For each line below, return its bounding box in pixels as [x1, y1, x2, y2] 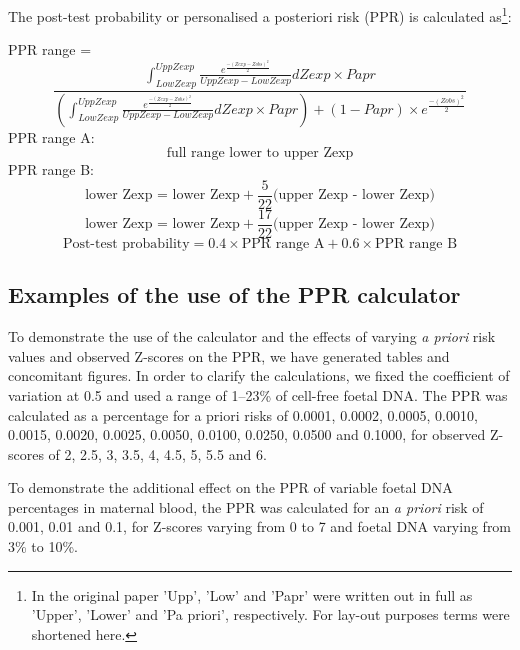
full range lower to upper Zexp [166, 146, 354, 161]
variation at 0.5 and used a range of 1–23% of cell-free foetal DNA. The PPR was [8, 384, 508, 405]
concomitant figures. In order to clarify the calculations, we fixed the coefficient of [8, 365, 510, 386]
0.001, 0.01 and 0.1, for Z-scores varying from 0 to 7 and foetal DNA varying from [8, 516, 512, 537]
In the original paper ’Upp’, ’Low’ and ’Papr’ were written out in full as [31, 584, 473, 605]
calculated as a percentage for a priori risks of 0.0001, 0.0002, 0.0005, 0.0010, [8, 404, 478, 425]
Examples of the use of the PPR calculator [8, 279, 461, 310]
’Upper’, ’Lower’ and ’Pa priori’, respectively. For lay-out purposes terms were [31, 604, 510, 625]
